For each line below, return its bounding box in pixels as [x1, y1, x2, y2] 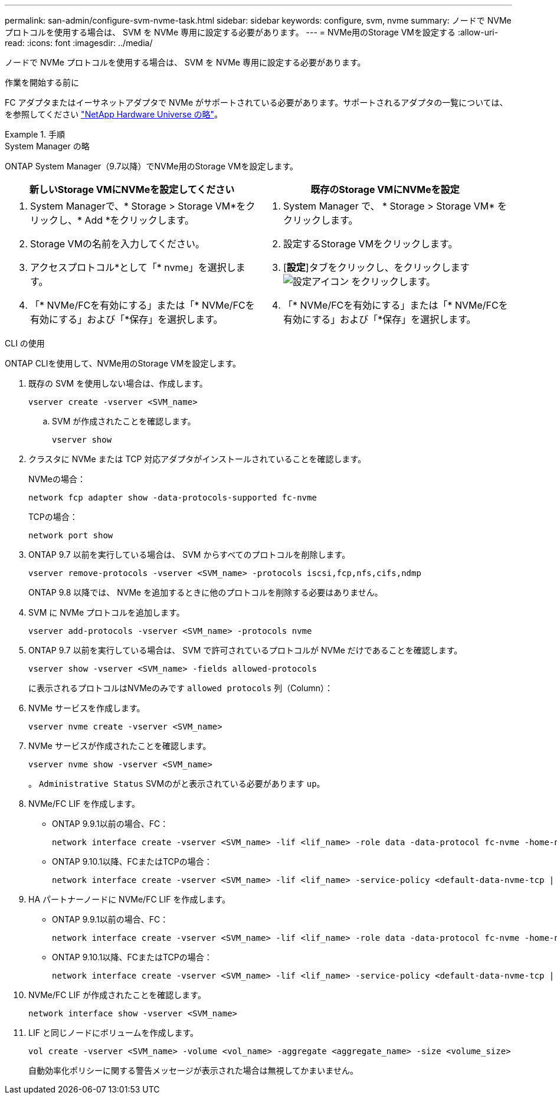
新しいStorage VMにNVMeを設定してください [29, 184, 235, 195]
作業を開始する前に [5, 77, 79, 87]
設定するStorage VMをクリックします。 [283, 238, 458, 250]
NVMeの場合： [28, 474, 86, 484]
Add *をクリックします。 [84, 214, 195, 226]
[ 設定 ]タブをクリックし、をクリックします [283, 261, 470, 273]
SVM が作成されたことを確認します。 [52, 416, 196, 426]
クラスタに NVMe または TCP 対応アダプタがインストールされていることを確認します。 [28, 454, 366, 464]
